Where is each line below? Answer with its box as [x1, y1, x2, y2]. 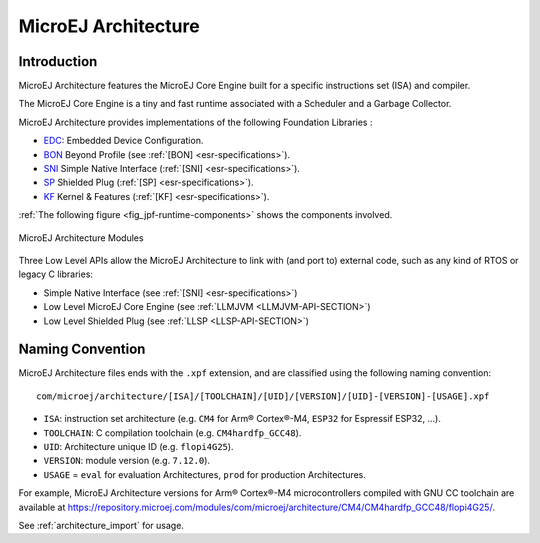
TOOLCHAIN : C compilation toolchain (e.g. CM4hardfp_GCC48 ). [43, 426, 302, 439]
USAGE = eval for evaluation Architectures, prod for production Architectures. [43, 468, 367, 480]
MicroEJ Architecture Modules [18, 231, 144, 244]
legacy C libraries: [18, 268, 94, 280]
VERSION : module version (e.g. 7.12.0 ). [43, 455, 210, 467]
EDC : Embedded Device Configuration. [43, 135, 204, 147]
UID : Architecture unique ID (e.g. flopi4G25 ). [43, 441, 234, 452]
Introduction [18, 53, 98, 70]
